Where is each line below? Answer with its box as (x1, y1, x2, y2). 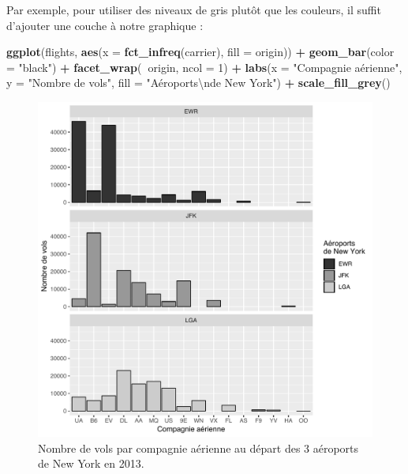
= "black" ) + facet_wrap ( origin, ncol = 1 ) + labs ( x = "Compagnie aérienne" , (6, 58, 402, 75)
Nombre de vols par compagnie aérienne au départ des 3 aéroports (38, 439, 359, 456)
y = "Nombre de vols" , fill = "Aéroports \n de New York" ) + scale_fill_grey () (6, 74, 391, 91)
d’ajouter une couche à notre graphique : (6, 17, 204, 33)
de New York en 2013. (38, 455, 144, 472)
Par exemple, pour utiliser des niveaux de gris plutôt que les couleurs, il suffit (6, 2, 381, 17)
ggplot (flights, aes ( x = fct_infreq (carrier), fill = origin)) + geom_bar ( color (6, 43, 395, 60)
